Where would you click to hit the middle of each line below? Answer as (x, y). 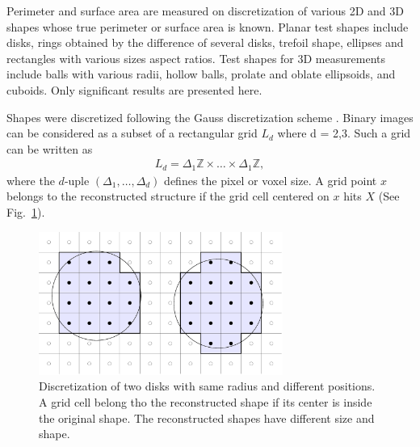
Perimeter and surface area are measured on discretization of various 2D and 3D (205, 11)
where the (31, 180)
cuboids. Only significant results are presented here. (134, 89)
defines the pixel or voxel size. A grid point (271, 180)
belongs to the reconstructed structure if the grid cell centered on (168, 196)
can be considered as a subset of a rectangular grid (132, 133)
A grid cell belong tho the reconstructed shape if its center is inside (206, 401)
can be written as (50, 148)
